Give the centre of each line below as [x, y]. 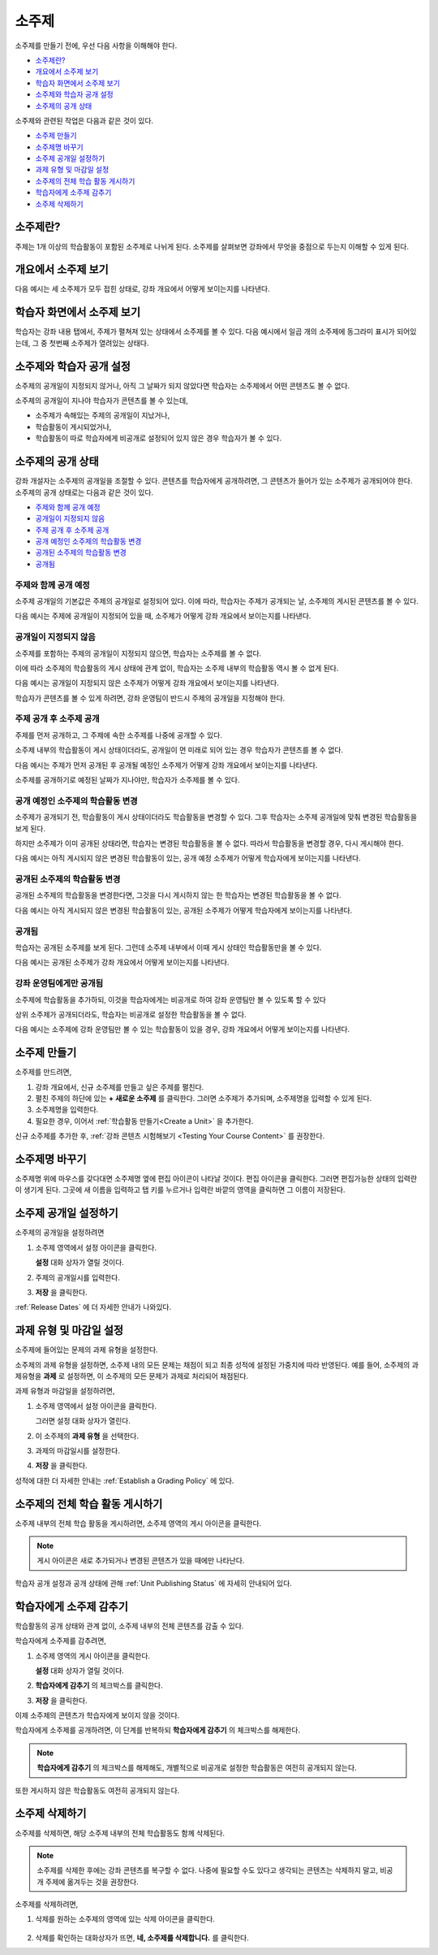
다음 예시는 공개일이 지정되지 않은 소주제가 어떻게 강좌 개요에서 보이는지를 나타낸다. [147, 683]
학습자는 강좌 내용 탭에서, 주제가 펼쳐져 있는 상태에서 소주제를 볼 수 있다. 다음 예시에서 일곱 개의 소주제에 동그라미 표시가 [205, 332]
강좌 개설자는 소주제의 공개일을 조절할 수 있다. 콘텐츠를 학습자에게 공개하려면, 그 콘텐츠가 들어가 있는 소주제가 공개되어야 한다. [214, 481]
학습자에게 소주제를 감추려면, [61, 1641]
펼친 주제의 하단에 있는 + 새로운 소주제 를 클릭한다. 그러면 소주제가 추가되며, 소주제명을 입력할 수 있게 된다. [204, 1098]
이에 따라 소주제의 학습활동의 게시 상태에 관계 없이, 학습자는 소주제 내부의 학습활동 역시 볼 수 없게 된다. [177, 668]
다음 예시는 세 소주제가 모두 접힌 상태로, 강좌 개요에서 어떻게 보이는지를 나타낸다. [143, 289]
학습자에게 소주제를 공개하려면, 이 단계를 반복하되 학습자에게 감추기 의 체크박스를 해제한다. [158, 1730]
